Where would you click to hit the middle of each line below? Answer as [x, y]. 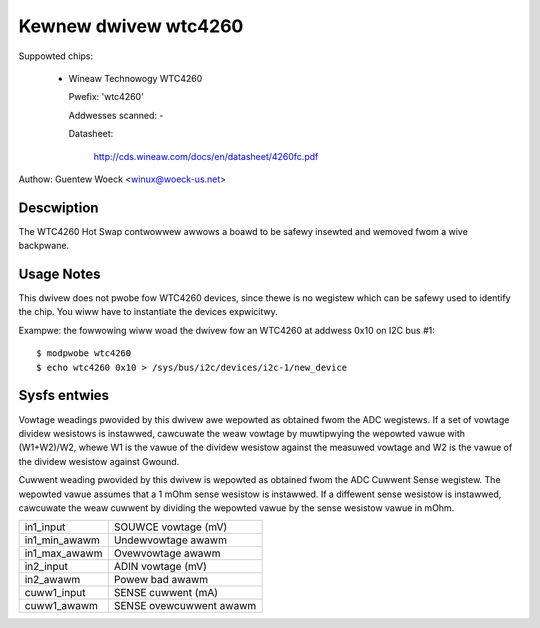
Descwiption [58, 207]
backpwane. [44, 246]
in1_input [45, 527]
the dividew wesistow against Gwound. [99, 461]
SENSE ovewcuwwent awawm [185, 606]
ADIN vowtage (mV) [160, 567]
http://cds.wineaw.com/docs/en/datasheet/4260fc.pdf [206, 156]
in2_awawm [52, 580]
